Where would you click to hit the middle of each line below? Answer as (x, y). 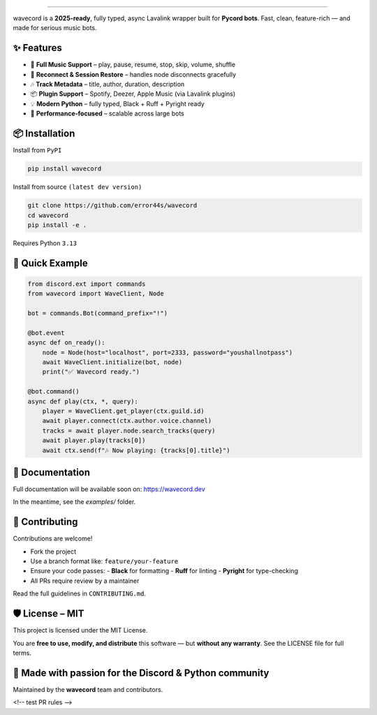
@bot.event (46, 333)
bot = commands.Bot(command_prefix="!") (97, 313)
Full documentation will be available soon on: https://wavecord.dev (109, 489)
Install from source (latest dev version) (77, 187)
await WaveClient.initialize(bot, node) (112, 362)
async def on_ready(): (66, 343)
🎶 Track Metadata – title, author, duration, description (108, 85)
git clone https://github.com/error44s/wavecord (112, 205)
